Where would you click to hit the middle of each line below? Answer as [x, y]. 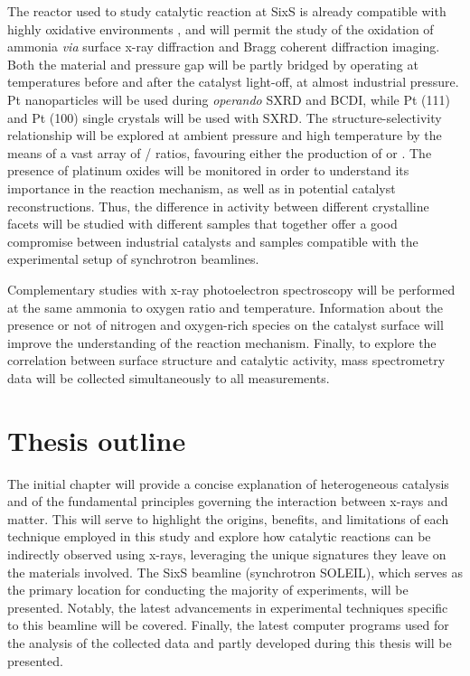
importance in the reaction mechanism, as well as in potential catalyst [202, 188]
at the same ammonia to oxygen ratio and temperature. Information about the [226, 307]
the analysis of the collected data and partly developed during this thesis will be [230, 642]
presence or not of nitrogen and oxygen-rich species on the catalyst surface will [226, 325]
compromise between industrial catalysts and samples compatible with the [213, 241]
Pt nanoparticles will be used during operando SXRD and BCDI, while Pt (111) [229, 99]
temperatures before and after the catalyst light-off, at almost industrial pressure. [233, 82]
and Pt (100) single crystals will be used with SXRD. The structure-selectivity [225, 117]
